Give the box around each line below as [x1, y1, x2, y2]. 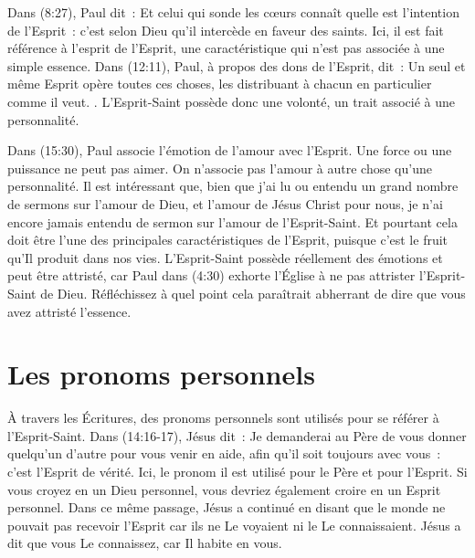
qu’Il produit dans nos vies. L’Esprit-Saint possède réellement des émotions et [7, 247, 443, 267]
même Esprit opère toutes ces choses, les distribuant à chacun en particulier [7, 74, 432, 93]
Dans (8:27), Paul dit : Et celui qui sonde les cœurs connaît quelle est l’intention [7, 3, 459, 21]
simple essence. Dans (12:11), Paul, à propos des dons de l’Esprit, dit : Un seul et [7, 56, 466, 75]
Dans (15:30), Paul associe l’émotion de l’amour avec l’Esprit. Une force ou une [7, 141, 452, 160]
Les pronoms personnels [7, 355, 315, 393]
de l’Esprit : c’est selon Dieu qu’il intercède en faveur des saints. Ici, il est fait [7, 20, 444, 39]
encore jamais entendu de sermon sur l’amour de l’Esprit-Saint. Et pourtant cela [7, 212, 458, 231]
